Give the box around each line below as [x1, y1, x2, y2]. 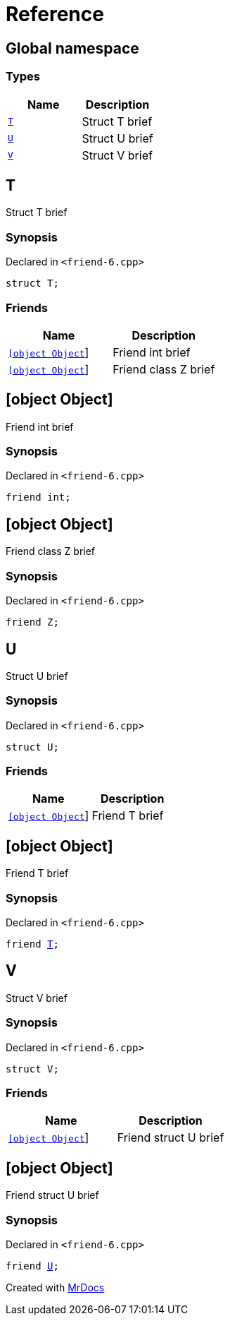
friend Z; [6, 616, 59, 628]
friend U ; [6, 1260, 59, 1272]
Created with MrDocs [6, 1281, 105, 1293]
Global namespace [6, 39, 139, 57]
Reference [6, 2, 104, 26]
